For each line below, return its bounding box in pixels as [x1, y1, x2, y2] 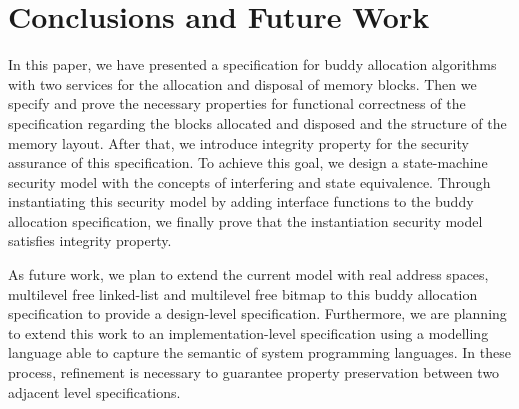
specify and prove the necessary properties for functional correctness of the [8, 93, 466, 114]
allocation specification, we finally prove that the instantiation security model [8, 210, 483, 231]
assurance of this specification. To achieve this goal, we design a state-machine [8, 152, 488, 173]
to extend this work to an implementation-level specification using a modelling [8, 322, 489, 343]
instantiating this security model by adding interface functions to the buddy [8, 191, 474, 212]
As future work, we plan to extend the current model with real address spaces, [8, 264, 489, 285]
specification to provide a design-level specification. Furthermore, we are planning [8, 303, 507, 324]
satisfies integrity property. [8, 230, 172, 251]
